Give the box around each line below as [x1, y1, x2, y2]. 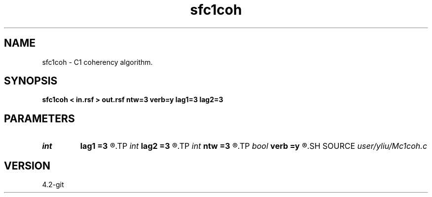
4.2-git [42, 180, 64, 189]
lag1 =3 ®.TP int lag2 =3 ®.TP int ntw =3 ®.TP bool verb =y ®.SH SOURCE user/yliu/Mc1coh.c [80, 141, 428, 151]
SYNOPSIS [4, 75, 58, 87]
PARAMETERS [4, 112, 75, 125]
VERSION [4, 159, 51, 172]
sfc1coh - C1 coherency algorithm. [42, 57, 153, 66]
